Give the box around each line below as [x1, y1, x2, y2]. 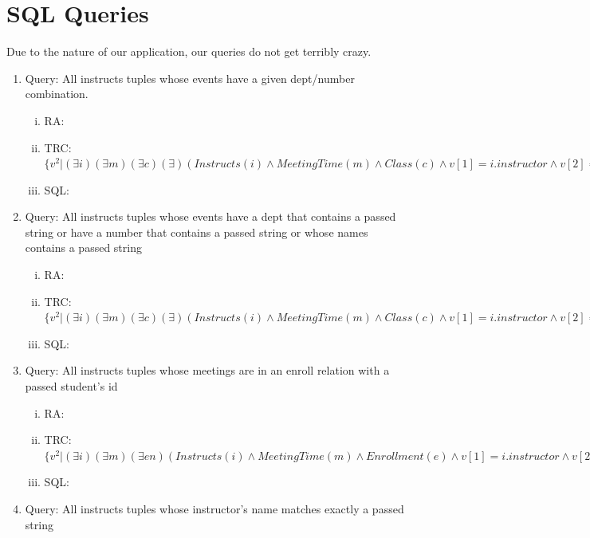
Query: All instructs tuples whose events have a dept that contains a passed [25, 208, 396, 225]
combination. [25, 85, 88, 102]
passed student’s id [25, 378, 118, 395]
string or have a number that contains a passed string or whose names [25, 223, 368, 240]
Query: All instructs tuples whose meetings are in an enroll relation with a [25, 362, 390, 379]
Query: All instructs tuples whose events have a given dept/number [25, 69, 355, 86]
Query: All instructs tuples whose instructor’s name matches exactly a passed [25, 501, 404, 516]
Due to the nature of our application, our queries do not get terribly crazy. [6, 43, 372, 60]
